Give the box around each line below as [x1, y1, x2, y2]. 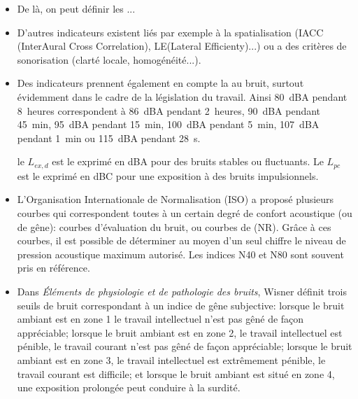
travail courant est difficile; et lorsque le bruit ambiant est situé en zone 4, [17, 366, 335, 381]
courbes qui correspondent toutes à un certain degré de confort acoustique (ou [17, 205, 352, 220]
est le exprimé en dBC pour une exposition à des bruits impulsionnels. [17, 168, 319, 183]
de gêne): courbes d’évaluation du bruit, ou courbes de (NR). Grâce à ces [17, 219, 331, 234]
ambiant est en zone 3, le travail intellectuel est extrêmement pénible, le [17, 352, 326, 367]
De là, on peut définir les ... [17, 1, 136, 15]
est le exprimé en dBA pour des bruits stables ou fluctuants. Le [52, 154, 324, 169]
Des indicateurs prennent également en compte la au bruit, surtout [17, 76, 304, 90]
